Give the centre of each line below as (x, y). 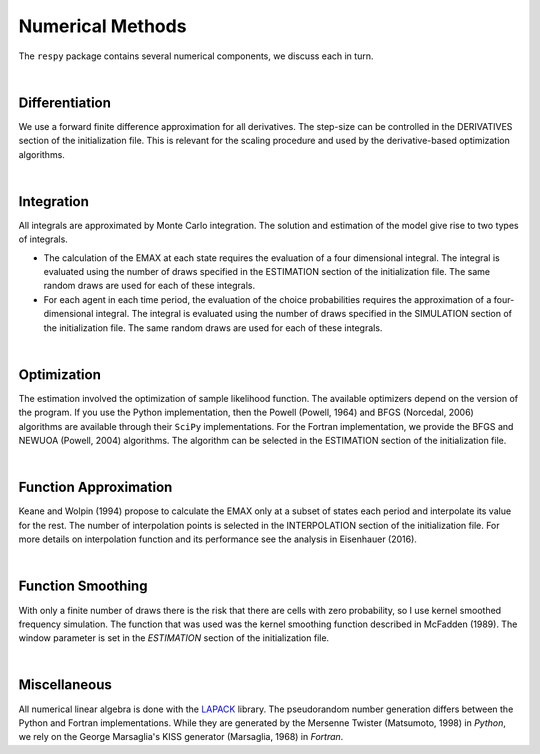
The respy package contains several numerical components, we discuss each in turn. (196, 56)
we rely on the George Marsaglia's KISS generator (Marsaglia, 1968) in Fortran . (181, 737)
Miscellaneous (65, 685)
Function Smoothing (83, 586)
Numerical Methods (102, 26)
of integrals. (43, 239)
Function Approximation (95, 487)
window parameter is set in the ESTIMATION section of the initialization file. (174, 638)
